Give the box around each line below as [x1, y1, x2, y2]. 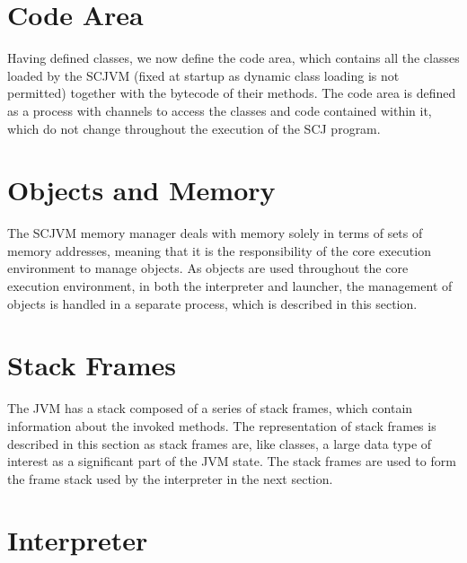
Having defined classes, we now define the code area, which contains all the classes [7, 48, 460, 67]
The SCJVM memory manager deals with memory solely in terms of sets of [7, 224, 423, 242]
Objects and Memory [7, 172, 276, 208]
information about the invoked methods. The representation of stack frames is [7, 416, 436, 435]
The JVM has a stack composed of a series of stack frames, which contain [7, 399, 413, 418]
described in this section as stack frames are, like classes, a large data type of [7, 434, 432, 453]
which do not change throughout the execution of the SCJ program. [7, 119, 381, 137]
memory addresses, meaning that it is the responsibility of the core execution [7, 241, 431, 260]
